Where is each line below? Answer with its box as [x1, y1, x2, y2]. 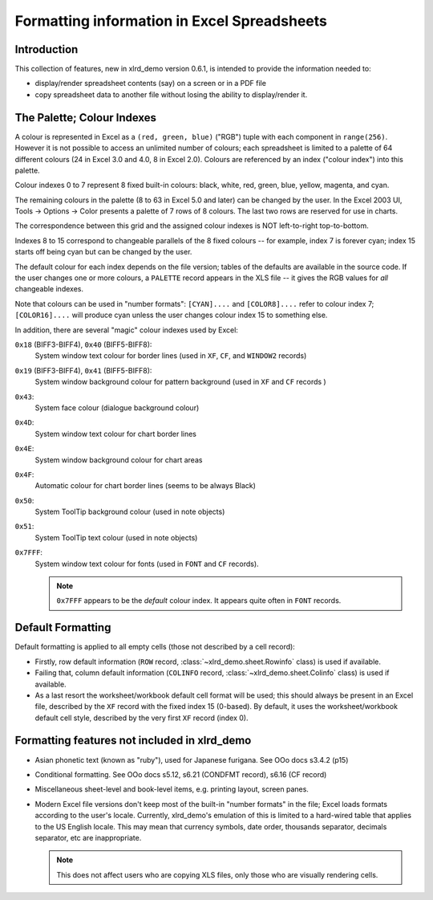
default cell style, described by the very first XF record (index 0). [34, 713, 249, 723]
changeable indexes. [14, 284, 84, 294]
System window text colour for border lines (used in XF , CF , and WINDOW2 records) [34, 351, 307, 360]
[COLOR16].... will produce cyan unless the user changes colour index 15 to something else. [14, 310, 328, 320]
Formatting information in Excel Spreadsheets [14, 12, 328, 30]
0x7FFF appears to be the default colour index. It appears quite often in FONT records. [56, 596, 342, 605]
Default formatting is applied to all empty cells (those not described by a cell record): [14, 642, 296, 652]
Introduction [14, 43, 79, 56]
